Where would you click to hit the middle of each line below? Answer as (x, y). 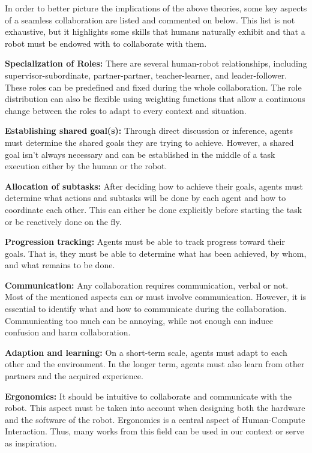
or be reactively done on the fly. (63, 221)
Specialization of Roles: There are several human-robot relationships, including (156, 63)
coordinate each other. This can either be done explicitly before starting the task (154, 209)
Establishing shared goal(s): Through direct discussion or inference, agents (149, 130)
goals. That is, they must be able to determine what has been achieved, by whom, (156, 253)
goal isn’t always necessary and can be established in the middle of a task (140, 154)
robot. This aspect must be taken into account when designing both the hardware (155, 408)
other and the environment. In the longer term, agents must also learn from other (155, 364)
